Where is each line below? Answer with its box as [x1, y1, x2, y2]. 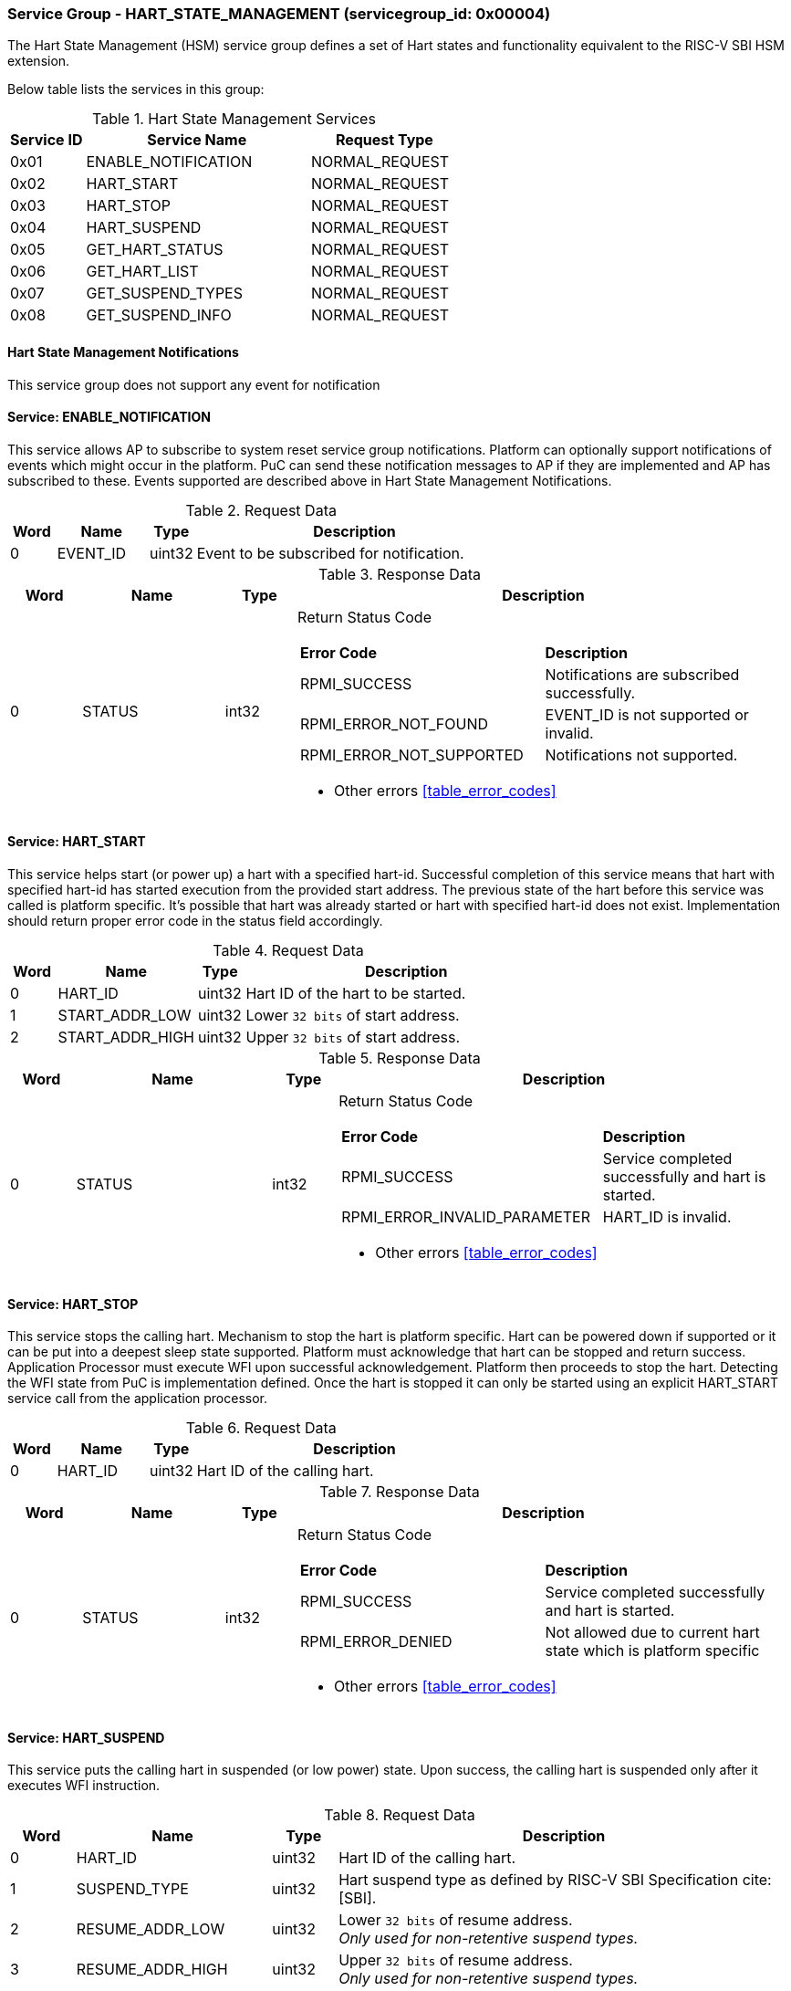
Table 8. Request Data [324, 1806, 475, 1825]
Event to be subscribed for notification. [196, 543, 464, 562]
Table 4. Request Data [213, 941, 364, 960]
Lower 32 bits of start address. [245, 1006, 460, 1025]
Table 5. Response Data [318, 1049, 481, 1068]
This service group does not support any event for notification [7, 376, 380, 393]
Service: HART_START [7, 833, 146, 850]
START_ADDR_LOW [57, 1006, 192, 1025]
